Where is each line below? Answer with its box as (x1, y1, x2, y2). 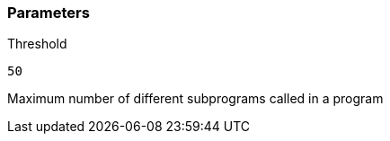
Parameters (7, 4, 90, 22)
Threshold (7, 36, 67, 52)
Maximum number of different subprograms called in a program (7, 91, 384, 107)
